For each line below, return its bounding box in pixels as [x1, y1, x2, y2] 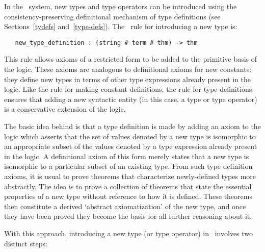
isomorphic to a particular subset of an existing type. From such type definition [4, 161, 253, 171]
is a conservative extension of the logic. [4, 104, 126, 114]
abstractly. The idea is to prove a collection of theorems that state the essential [4, 181, 252, 191]
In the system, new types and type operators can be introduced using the [4, 1, 237, 11]
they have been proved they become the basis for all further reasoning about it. [4, 211, 252, 221]
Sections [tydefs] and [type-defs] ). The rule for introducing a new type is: [4, 21, 237, 32]
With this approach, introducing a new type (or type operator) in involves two [4, 228, 253, 238]
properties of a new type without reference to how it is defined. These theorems [4, 191, 252, 201]
